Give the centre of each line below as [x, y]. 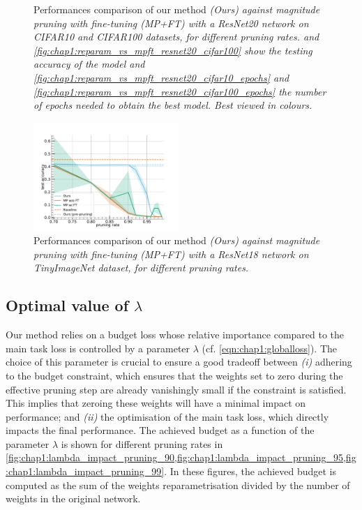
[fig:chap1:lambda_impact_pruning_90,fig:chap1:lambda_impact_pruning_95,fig [181, 457]
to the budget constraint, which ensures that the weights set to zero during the [174, 375]
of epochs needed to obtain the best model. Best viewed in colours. [173, 105]
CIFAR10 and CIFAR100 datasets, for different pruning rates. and [176, 37]
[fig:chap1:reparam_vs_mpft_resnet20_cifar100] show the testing [173, 50]
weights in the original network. [73, 498]
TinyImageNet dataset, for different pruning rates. [141, 268]
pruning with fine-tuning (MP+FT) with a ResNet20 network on [171, 23]
